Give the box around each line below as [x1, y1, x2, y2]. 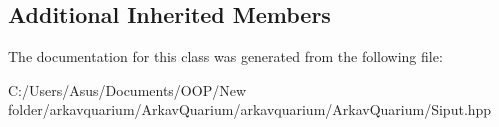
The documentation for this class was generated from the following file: [8, 46, 443, 67]
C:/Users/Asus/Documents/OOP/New [8, 79, 247, 100]
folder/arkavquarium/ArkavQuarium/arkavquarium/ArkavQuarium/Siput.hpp [8, 99, 492, 120]
